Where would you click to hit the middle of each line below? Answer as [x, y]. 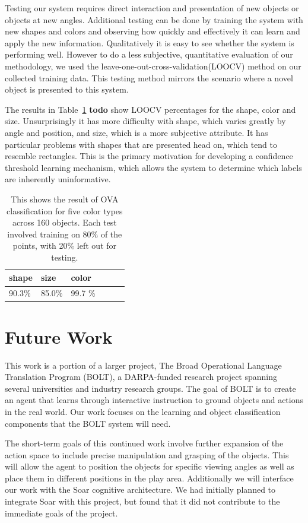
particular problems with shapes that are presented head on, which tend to [141, 144]
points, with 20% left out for [65, 245]
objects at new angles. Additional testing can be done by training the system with [154, 19]
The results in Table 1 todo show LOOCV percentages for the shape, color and [150, 109]
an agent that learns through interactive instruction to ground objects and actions [154, 400]
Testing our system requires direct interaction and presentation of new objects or [152, 8]
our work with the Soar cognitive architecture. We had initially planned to [140, 489]
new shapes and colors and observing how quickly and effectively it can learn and [153, 31]
